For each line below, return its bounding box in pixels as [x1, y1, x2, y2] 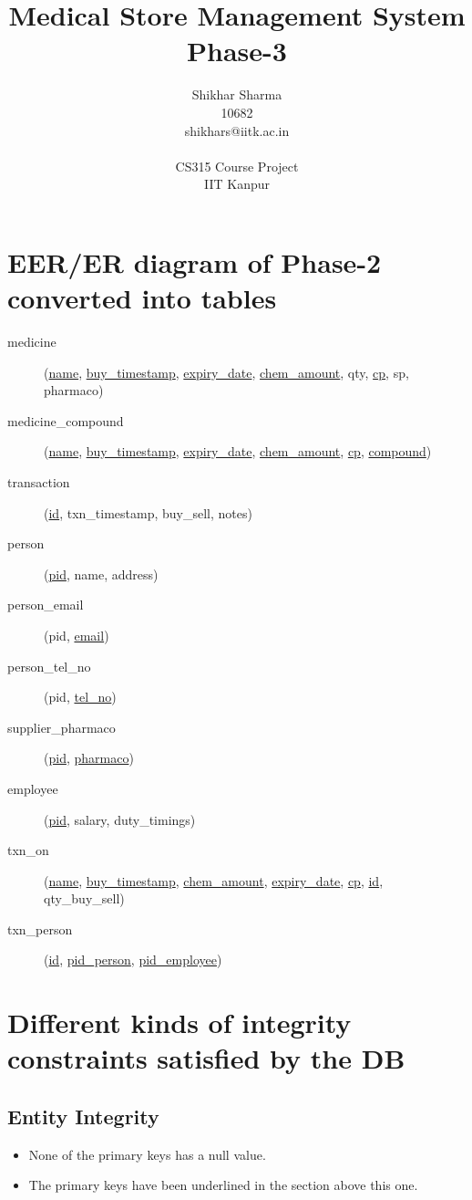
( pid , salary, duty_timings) [44, 809, 196, 829]
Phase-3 [187, 32, 287, 69]
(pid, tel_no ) [44, 687, 117, 706]
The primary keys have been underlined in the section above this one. [28, 1175, 418, 1195]
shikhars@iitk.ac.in [184, 120, 290, 140]
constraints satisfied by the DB [7, 1039, 405, 1077]
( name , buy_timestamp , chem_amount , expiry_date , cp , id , [44, 871, 384, 890]
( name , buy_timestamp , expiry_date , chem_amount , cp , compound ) [44, 442, 432, 461]
